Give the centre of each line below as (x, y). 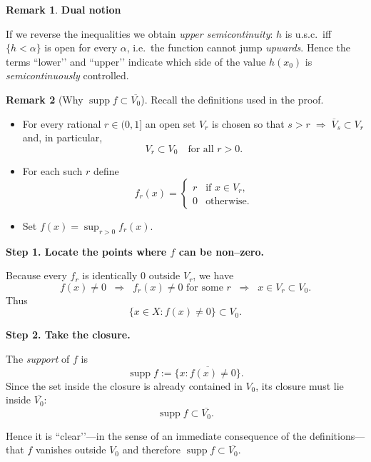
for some (205, 287)
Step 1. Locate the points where (86, 251)
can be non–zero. (221, 251)
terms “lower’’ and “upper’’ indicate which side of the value (136, 61)
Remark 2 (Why (45, 99)
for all (201, 149)
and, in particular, (62, 137)
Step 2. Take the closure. (68, 335)
